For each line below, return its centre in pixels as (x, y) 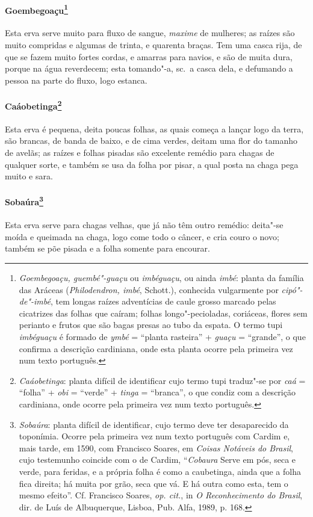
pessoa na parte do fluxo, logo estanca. (76, 80)
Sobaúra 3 (24, 201)
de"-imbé (35, 301)
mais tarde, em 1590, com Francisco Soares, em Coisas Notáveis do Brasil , (156, 447)
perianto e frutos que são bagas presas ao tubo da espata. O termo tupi (151, 325)
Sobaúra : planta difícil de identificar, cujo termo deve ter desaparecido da (154, 424)
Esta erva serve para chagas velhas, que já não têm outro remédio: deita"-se (144, 225)
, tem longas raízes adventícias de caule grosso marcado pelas (163, 301)
